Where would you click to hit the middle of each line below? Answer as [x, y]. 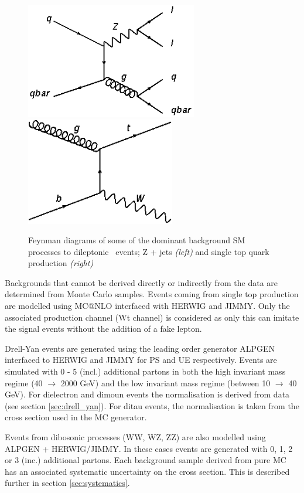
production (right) [61, 263]
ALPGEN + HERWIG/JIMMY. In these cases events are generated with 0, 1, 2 [149, 448]
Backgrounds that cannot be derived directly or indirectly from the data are [141, 282]
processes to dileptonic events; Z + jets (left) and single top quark [149, 251]
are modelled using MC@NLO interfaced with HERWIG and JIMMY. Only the [147, 306]
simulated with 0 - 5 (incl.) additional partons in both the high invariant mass [145, 371]
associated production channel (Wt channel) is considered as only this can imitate [152, 317]
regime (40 [24, 382]
